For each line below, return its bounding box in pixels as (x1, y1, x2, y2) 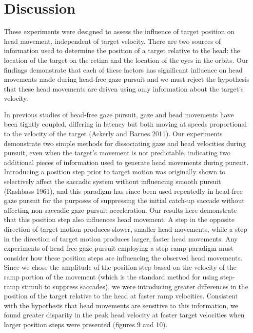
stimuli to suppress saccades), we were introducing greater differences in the (21, 281, 248, 291)
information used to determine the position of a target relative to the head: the (4, 45, 240, 55)
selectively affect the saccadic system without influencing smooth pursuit (4, 176, 221, 186)
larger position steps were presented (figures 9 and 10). (4, 319, 168, 329)
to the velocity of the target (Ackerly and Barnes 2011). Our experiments (4, 129, 223, 139)
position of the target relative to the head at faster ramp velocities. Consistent (4, 291, 238, 301)
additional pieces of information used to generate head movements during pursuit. (4, 157, 249, 167)
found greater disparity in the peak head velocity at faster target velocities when (4, 310, 245, 320)
